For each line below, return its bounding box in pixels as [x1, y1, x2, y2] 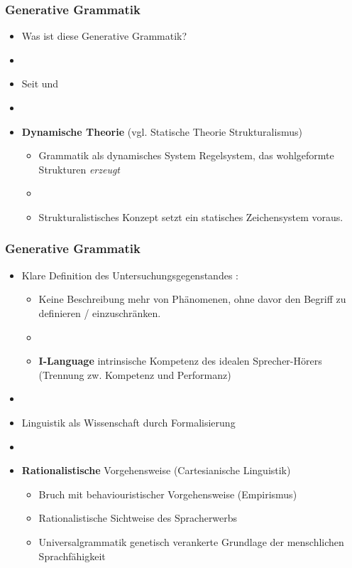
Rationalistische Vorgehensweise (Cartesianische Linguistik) [21, 463, 291, 478]
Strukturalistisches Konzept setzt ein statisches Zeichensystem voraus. [38, 209, 343, 224]
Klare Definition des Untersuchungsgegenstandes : [21, 267, 238, 282]
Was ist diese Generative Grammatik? [21, 28, 187, 43]
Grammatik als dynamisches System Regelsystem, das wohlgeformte [38, 148, 334, 163]
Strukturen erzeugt [38, 161, 120, 176]
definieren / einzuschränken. [38, 305, 161, 320]
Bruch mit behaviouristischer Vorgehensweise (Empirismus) [38, 486, 297, 501]
